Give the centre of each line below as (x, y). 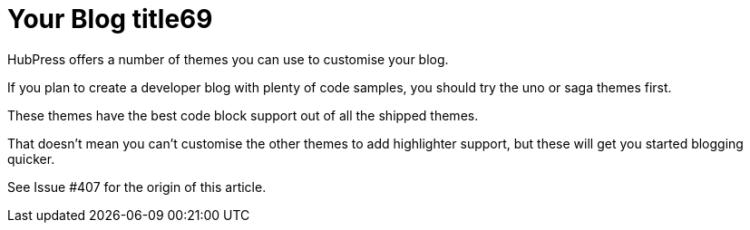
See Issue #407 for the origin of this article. (137, 187)
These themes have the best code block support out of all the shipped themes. (243, 115)
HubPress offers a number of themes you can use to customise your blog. (228, 59)
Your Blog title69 (110, 19)
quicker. (31, 158)
